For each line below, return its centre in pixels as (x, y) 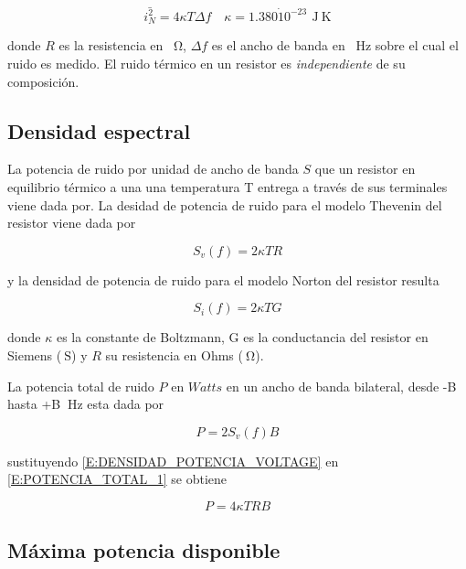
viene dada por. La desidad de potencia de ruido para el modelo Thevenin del (225, 204)
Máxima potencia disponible (144, 550)
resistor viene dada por (72, 223)
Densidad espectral (99, 130)
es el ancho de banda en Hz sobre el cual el (335, 45)
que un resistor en (365, 169)
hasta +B (34, 404)
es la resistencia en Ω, (122, 45)
